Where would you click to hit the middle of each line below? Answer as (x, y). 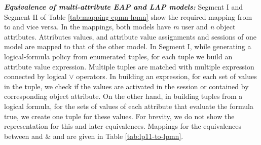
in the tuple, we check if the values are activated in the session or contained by (126, 86)
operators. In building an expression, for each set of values (166, 76)
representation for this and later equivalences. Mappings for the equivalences (123, 126)
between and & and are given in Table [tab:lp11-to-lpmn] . (94, 136)
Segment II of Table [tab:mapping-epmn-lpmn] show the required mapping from (128, 16)
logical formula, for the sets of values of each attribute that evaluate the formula (129, 106)
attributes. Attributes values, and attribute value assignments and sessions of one (130, 36)
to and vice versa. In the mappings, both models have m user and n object (120, 27)
